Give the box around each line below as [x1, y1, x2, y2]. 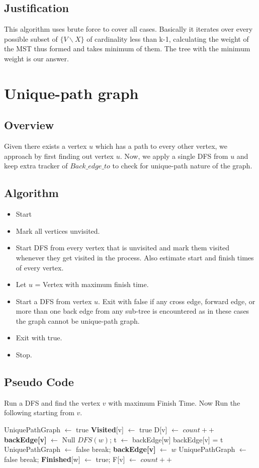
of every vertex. [16, 262, 64, 272]
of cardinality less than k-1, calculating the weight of [87, 33, 249, 44]
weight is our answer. [4, 53, 69, 63]
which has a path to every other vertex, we [95, 141, 228, 151]
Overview [4, 117, 54, 133]
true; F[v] [96, 453, 125, 464]
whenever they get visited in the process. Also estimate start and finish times [16, 252, 254, 262]
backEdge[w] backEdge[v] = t [132, 434, 223, 444]
